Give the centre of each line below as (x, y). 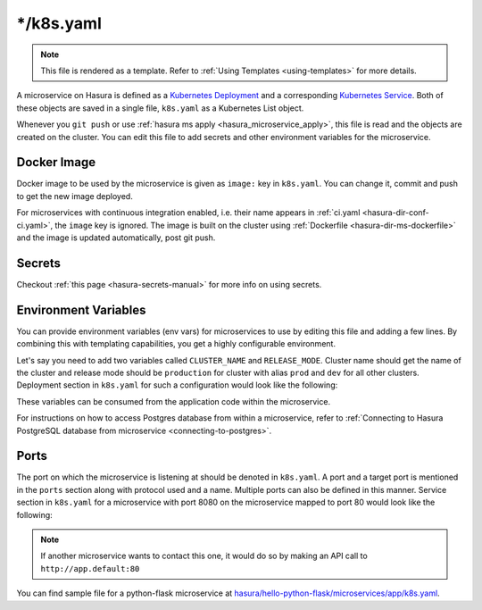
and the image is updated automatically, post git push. (116, 238)
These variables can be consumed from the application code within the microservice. (173, 401)
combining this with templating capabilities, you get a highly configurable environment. (176, 344)
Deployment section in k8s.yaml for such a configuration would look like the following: (177, 385)
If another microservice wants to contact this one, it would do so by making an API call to (204, 556)
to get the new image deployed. (75, 196)
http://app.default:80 (90, 568)
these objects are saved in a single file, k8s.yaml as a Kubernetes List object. (160, 108)
